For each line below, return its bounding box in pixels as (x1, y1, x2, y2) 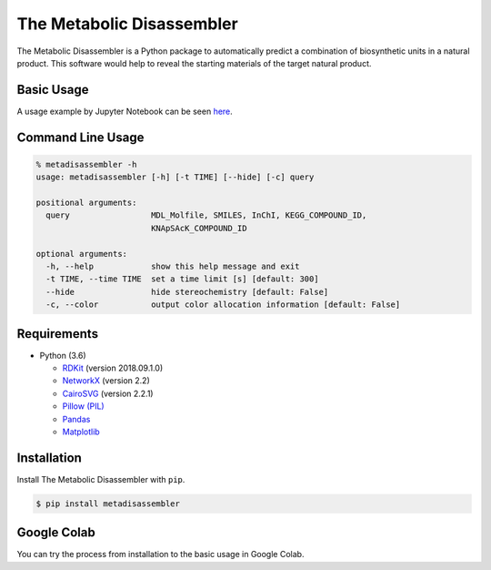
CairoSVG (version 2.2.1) (62, 388, 154, 399)
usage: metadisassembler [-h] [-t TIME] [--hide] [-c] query (35, 172, 315, 182)
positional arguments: (35, 198, 137, 209)
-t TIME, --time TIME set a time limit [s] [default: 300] (45, 274, 319, 284)
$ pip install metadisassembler (35, 498, 181, 509)
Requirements (16, 326, 99, 341)
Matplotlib (62, 426, 100, 437)
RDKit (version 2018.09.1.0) (62, 362, 164, 373)
